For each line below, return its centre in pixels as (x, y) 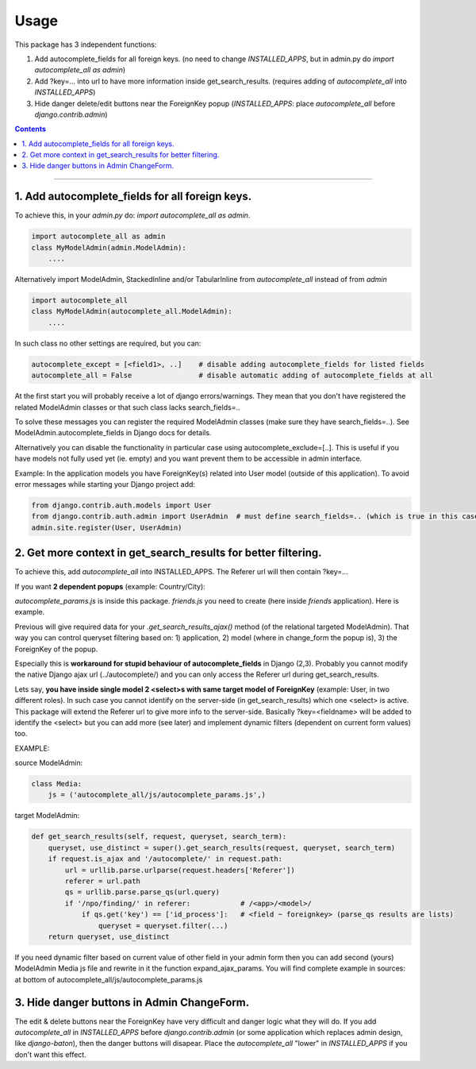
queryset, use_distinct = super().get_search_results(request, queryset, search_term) (222, 847)
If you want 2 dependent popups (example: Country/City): (110, 586)
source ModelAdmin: (49, 763)
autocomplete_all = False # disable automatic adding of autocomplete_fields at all (232, 376)
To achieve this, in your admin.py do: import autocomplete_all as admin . (132, 215)
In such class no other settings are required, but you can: (108, 343)
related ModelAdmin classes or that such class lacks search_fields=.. (127, 407)
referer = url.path (102, 881)
